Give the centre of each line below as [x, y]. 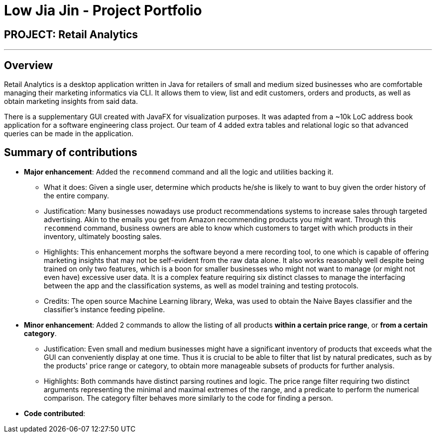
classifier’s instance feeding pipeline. [105, 309]
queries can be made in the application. [69, 134]
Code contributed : [55, 413]
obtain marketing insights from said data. [71, 101]
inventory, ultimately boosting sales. [103, 236]
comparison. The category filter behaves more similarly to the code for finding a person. [188, 398]
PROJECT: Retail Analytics [71, 34]
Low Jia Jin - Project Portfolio [103, 10]
